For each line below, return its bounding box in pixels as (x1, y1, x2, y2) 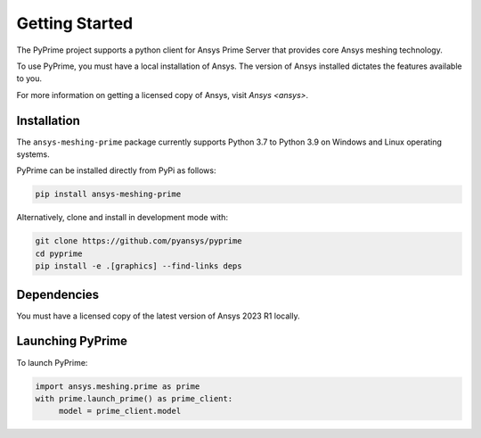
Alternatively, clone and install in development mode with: (16, 212, 229, 223)
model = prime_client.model (58, 406, 182, 417)
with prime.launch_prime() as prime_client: (35, 393, 233, 403)
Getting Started (16, 13, 134, 33)
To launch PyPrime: (16, 357, 88, 368)
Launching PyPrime (16, 334, 128, 349)
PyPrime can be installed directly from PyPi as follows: (16, 165, 216, 176)
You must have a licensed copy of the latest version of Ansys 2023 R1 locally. (16, 310, 300, 321)
